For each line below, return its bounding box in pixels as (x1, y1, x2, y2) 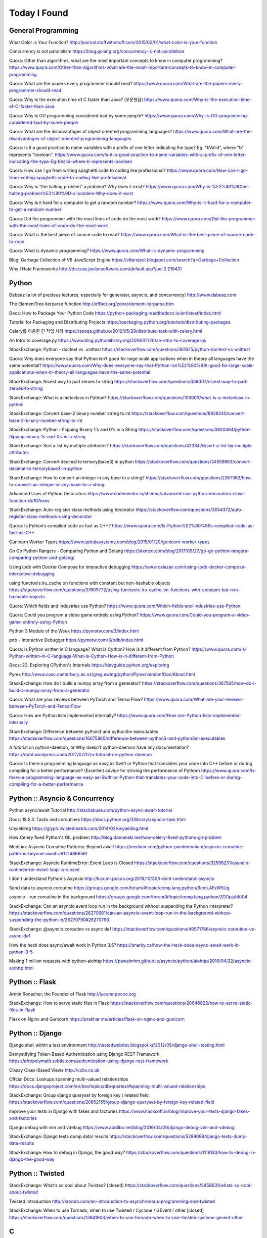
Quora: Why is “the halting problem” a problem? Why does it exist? (9, 184, 145, 190)
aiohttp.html (9, 965, 34, 971)
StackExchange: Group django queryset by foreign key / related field (9, 1092, 149, 1098)
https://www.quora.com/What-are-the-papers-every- (133, 81, 243, 87)
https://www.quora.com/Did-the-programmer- (161, 215, 257, 221)
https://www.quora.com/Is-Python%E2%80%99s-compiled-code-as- (112, 522, 255, 528)
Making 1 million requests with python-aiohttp (9, 958, 102, 964)
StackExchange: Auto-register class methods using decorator (9, 507, 135, 513)
